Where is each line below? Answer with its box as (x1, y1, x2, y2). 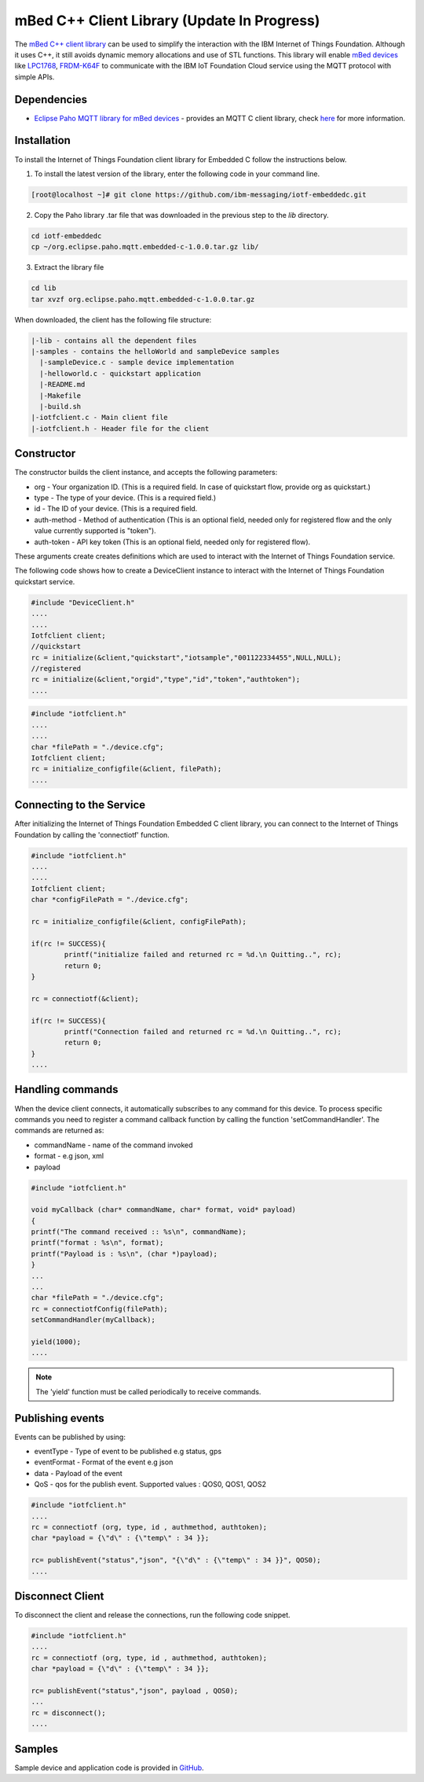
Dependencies (14, 93, 88, 106)
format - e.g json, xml (34, 1151, 104, 1161)
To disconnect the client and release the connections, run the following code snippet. (14, 1611, 291, 1620)
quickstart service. (14, 576, 75, 586)
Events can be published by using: (14, 1432, 126, 1441)
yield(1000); (31, 1337, 82, 1346)
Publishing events (14, 1412, 105, 1425)
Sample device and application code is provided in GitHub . (14, 1762, 204, 1773)
